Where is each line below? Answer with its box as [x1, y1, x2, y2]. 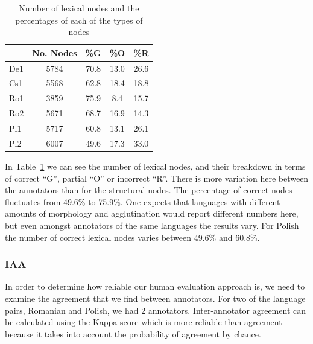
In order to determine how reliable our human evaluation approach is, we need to [5, 280, 305, 293]
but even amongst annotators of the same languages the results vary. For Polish [5, 218, 299, 231]
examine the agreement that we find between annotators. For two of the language [5, 291, 306, 304]
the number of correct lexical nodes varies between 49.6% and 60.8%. [5, 231, 260, 243]
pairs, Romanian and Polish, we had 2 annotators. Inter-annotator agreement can [5, 304, 306, 316]
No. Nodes [32, 46, 77, 59]
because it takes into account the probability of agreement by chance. [5, 327, 261, 340]
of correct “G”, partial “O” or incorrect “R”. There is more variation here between [5, 171, 309, 184]
